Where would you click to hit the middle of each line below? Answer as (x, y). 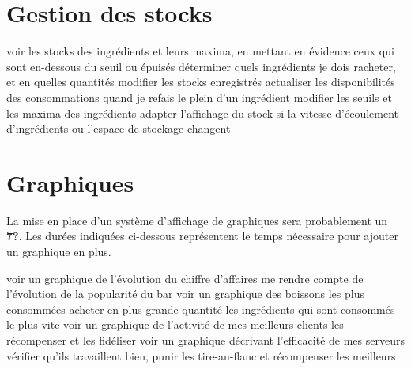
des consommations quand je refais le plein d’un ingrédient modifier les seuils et (199, 97)
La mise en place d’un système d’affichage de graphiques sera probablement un (197, 220)
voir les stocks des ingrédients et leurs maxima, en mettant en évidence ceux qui (200, 51)
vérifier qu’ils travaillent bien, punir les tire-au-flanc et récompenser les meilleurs (201, 355)
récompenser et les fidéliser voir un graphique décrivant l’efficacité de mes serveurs (205, 339)
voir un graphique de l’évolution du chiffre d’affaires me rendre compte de (185, 278)
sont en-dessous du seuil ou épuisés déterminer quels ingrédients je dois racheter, (201, 66)
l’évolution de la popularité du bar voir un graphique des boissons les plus (185, 294)
